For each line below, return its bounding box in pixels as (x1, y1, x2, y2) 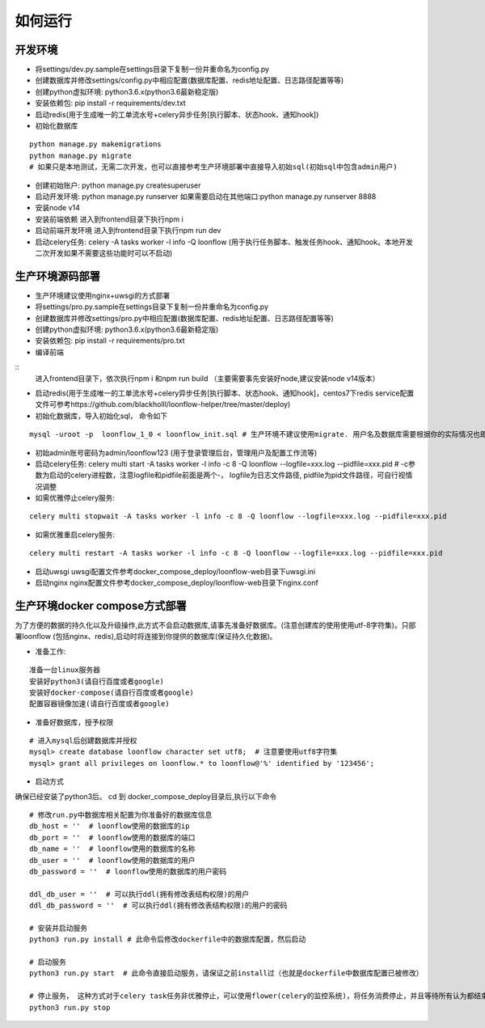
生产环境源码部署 (15, 269, 100, 283)
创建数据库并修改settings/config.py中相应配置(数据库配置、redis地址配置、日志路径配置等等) (35, 75, 344, 85)
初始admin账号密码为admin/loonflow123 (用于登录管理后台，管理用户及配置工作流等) (35, 447, 318, 457)
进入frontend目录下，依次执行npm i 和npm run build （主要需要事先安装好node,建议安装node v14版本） (35, 373, 380, 383)
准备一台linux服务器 (29, 666, 101, 675)
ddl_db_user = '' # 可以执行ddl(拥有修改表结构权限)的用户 (29, 890, 250, 899)
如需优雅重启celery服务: (35, 530, 116, 539)
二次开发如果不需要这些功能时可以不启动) (35, 247, 173, 258)
